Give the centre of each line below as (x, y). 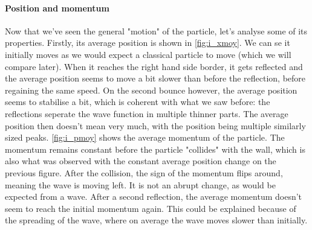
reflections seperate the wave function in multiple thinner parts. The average (147, 113)
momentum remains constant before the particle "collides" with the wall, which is (155, 149)
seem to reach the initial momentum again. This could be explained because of (151, 208)
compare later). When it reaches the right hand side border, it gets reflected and (154, 66)
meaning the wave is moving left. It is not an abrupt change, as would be (140, 184)
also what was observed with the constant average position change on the (141, 161)
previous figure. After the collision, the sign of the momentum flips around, (144, 172)
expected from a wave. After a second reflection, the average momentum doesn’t (154, 196)
